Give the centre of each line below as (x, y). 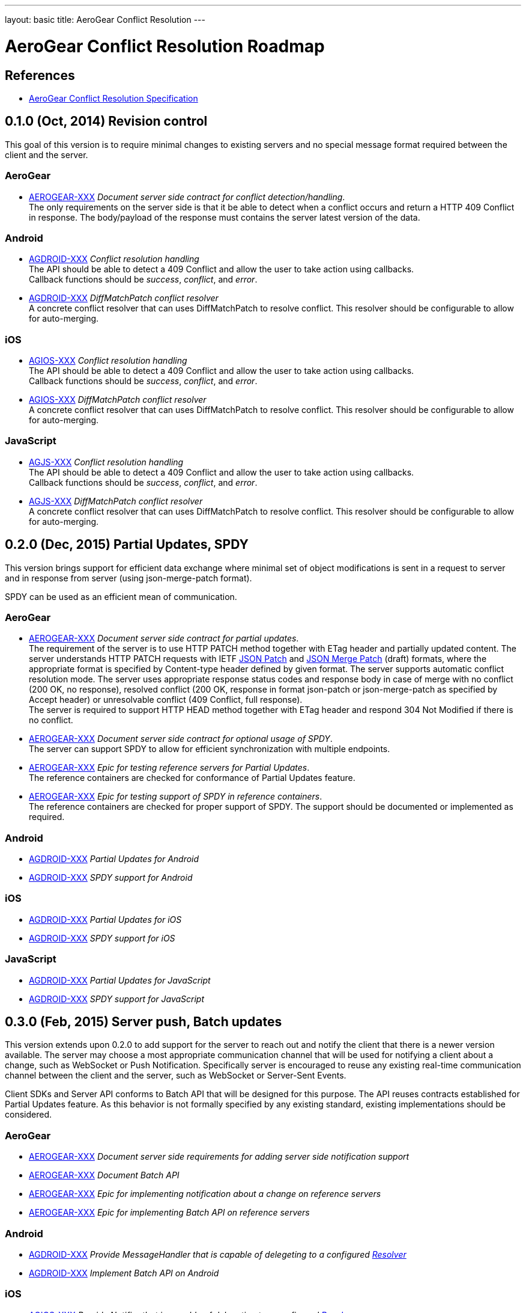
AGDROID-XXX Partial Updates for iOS (105, 919)
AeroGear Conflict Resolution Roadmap (165, 46)
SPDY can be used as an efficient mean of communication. (121, 596)
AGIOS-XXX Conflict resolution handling (108, 361)
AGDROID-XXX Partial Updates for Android (114, 859)
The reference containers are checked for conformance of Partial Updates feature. (192, 778)
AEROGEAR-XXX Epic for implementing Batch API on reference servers (169, 1213)
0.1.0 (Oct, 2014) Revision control (106, 121)
